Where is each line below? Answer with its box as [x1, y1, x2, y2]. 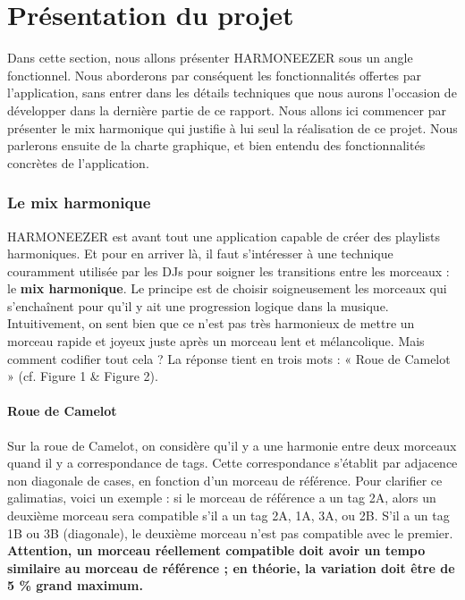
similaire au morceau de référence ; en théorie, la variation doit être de [7, 558, 455, 577]
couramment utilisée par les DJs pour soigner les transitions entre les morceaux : [7, 261, 450, 280]
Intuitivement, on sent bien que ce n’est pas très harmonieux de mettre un [7, 314, 415, 333]
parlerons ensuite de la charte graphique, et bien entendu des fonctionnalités [7, 136, 426, 155]
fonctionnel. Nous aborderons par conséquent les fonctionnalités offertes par [7, 65, 422, 84]
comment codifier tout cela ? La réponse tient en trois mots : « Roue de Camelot [7, 349, 451, 368]
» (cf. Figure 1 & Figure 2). [7, 367, 158, 385]
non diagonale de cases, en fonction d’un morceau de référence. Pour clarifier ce [7, 470, 443, 489]
